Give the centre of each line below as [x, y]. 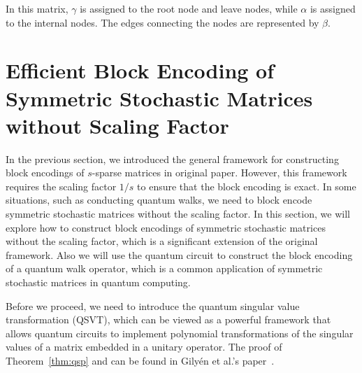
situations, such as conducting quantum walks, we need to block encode [159, 200]
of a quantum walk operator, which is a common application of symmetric [164, 268]
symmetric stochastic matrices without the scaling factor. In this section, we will [178, 214]
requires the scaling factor [61, 186]
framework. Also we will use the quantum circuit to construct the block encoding [179, 254]
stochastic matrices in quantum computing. [98, 282]
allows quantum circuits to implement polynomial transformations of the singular [180, 333]
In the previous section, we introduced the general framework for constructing [172, 159]
